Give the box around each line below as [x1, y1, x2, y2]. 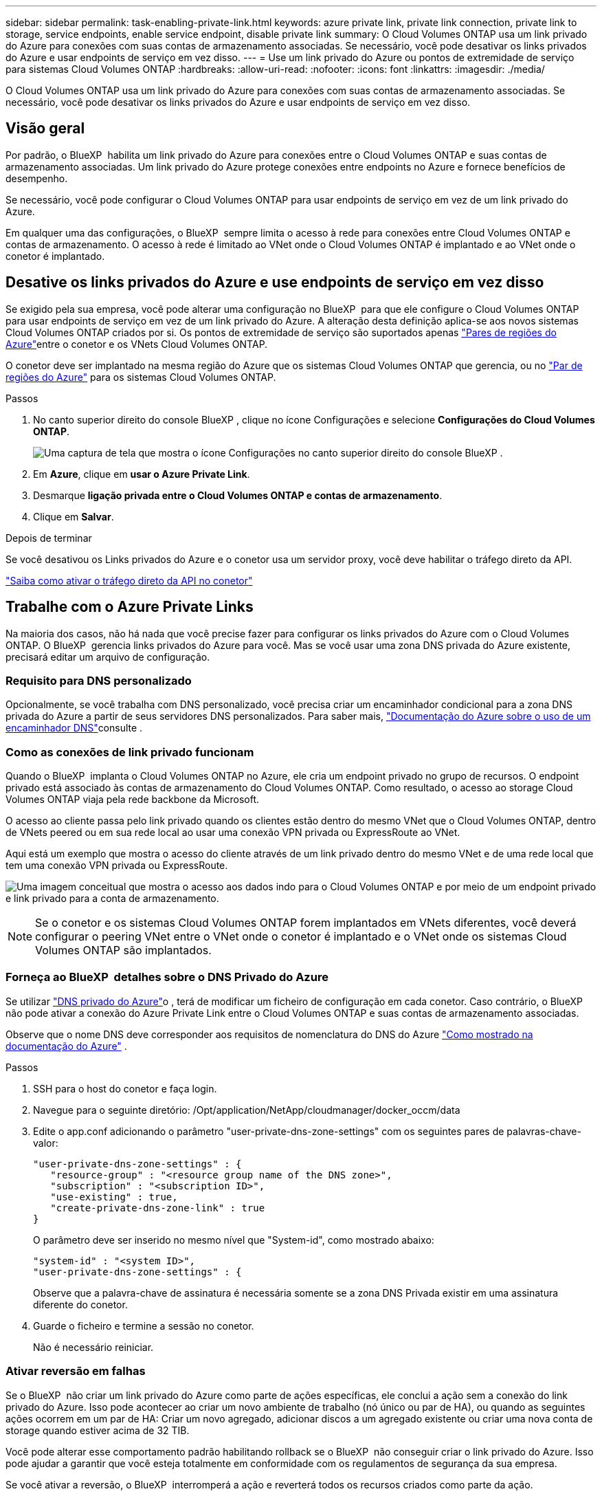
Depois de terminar [5, 531, 92, 544]
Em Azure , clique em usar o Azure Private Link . [33, 467, 250, 480]
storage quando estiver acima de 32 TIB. [5, 1424, 190, 1436]
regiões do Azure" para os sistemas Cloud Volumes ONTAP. [5, 371, 276, 383]
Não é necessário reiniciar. [33, 1341, 154, 1353]
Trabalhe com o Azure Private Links [5, 598, 254, 616]
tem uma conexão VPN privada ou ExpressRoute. [5, 859, 228, 872]
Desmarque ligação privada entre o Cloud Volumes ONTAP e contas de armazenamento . [33, 489, 443, 501]
